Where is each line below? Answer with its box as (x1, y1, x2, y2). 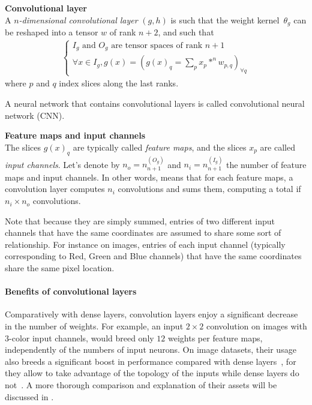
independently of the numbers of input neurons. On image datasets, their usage (5, 343, 296, 356)
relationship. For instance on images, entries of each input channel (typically (5, 238, 286, 250)
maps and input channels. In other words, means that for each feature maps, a (5, 170, 293, 183)
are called (260, 140, 295, 153)
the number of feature (226, 158, 307, 170)
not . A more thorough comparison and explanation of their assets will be (5, 379, 277, 391)
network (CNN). (5, 109, 65, 121)
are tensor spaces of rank (111, 41, 203, 50)
